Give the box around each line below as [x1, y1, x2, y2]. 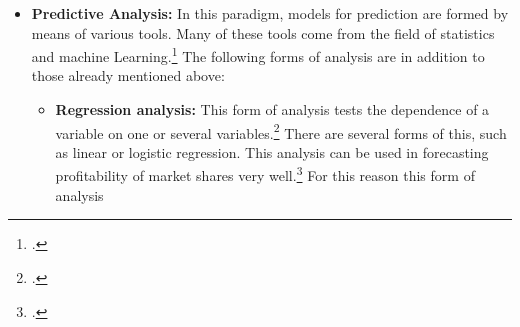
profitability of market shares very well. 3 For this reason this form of [55, 162, 475, 186]
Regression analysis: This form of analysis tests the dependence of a [55, 99, 490, 120]
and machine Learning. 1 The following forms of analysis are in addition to [31, 43, 485, 66]
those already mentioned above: [31, 65, 225, 86]
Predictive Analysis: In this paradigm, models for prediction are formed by [31, 3, 509, 23]
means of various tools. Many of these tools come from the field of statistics [31, 22, 495, 43]
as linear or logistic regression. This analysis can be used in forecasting [55, 141, 489, 162]
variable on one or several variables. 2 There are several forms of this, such [55, 119, 507, 143]
